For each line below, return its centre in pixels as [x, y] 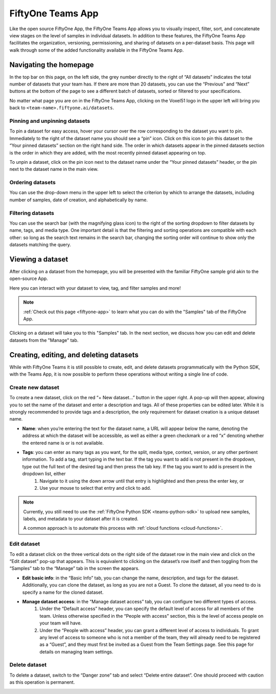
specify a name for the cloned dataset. [63, 592]
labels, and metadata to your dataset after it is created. [81, 519]
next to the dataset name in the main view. [54, 169]
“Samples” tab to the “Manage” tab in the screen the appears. [75, 569]
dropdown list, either [44, 474]
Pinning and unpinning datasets [50, 121]
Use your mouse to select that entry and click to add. [95, 488]
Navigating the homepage [52, 65]
